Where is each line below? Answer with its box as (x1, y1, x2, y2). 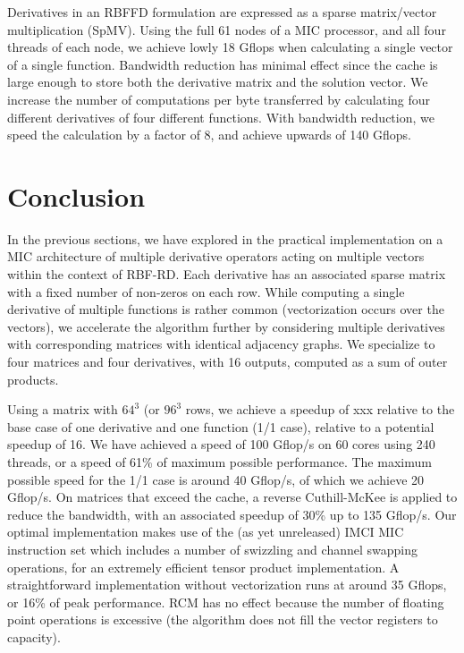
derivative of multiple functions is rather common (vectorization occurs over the (7, 300, 444, 318)
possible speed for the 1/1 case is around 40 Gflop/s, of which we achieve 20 (7, 470, 425, 488)
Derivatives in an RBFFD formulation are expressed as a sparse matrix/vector (7, 3, 437, 21)
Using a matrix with (7, 400, 118, 419)
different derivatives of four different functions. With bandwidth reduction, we (7, 107, 434, 126)
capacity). (7, 627, 61, 646)
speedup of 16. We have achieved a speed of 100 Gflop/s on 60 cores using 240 (7, 435, 435, 454)
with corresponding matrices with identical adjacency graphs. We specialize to (7, 335, 435, 353)
